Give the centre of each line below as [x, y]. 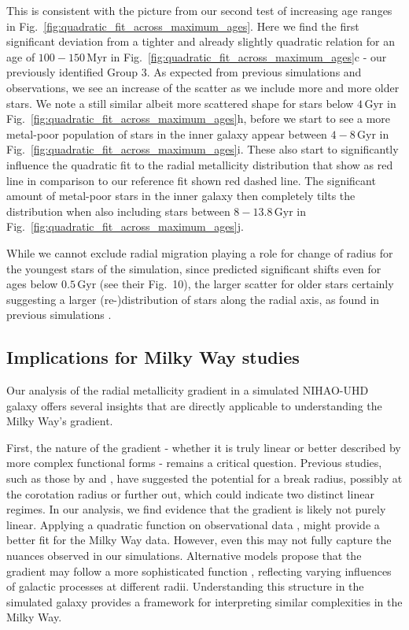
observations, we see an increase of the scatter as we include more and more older [203, 87]
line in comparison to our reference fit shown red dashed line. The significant [191, 180]
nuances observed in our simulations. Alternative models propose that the [184, 556]
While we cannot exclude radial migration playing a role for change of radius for [200, 252]
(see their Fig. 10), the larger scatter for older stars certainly [247, 284]
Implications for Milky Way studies [153, 357]
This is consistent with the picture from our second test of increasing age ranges [199, 10]
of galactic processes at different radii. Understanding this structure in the [185, 586]
